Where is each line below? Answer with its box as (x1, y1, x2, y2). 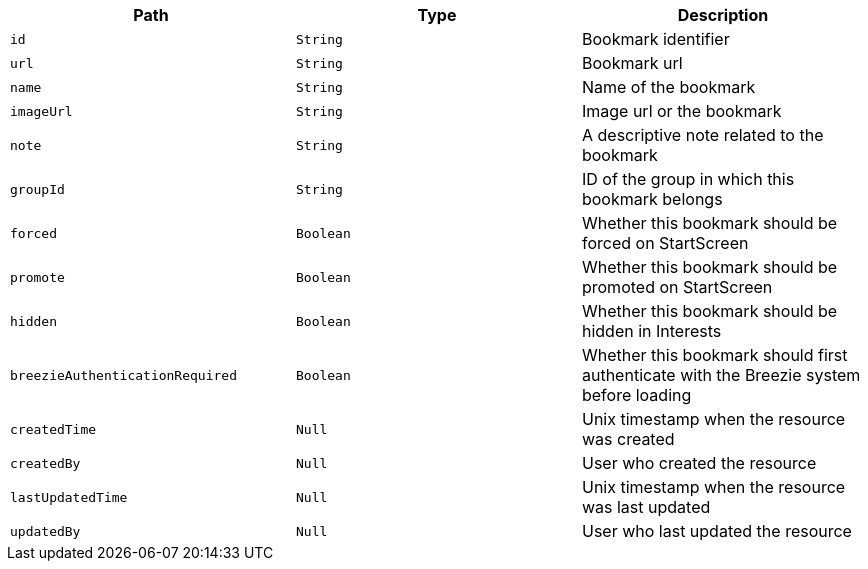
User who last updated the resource (581, 521, 852, 541)
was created (581, 429, 675, 449)
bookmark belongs (581, 189, 723, 209)
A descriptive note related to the (581, 125, 824, 145)
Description (677, 5, 769, 25)
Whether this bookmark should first (581, 345, 848, 365)
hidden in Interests (581, 321, 722, 341)
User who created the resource (581, 453, 817, 473)
